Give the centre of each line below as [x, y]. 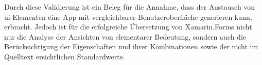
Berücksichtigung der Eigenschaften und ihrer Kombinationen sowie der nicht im [131, 46]
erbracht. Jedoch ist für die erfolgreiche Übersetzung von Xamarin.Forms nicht [128, 27]
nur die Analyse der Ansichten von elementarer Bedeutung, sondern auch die [125, 36]
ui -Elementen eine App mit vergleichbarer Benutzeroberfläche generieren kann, [128, 17]
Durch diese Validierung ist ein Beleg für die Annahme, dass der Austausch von [130, 7]
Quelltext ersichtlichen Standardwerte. [65, 56]
